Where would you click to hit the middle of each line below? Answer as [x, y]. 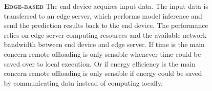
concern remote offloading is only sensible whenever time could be [103, 54]
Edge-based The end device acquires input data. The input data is [106, 6]
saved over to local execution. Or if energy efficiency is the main [100, 63]
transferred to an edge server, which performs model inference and [103, 15]
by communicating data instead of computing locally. [83, 82]
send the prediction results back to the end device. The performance [106, 25]
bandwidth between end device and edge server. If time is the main [104, 44]
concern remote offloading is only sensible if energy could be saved [103, 73]
